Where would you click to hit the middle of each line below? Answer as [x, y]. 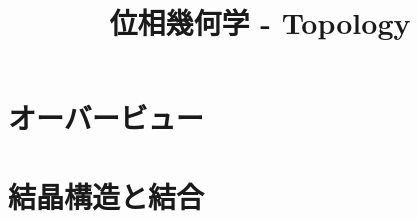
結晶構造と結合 [106, 195]
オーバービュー [106, 117]
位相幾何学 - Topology [260, 22]
